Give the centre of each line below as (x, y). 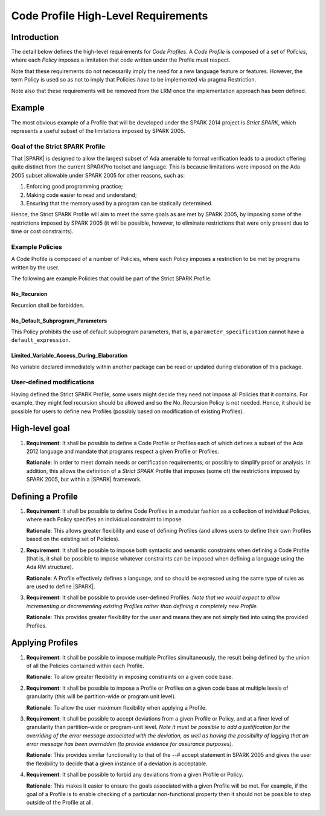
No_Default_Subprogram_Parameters (59, 321)
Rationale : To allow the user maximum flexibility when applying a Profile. (117, 707)
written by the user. (35, 267)
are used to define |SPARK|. (61, 586)
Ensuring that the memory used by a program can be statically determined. (120, 204)
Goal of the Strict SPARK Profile (58, 146)
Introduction (35, 37)
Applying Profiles (45, 643)
